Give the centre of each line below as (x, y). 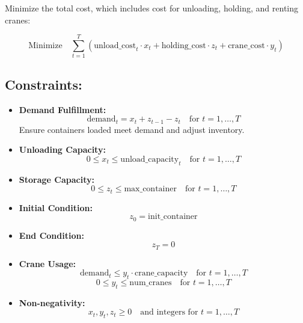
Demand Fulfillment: (63, 109)
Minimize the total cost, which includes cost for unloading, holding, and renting (152, 8)
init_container (173, 217)
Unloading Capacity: (62, 149)
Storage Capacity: (57, 179)
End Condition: (51, 235)
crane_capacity (161, 273)
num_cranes (151, 283)
